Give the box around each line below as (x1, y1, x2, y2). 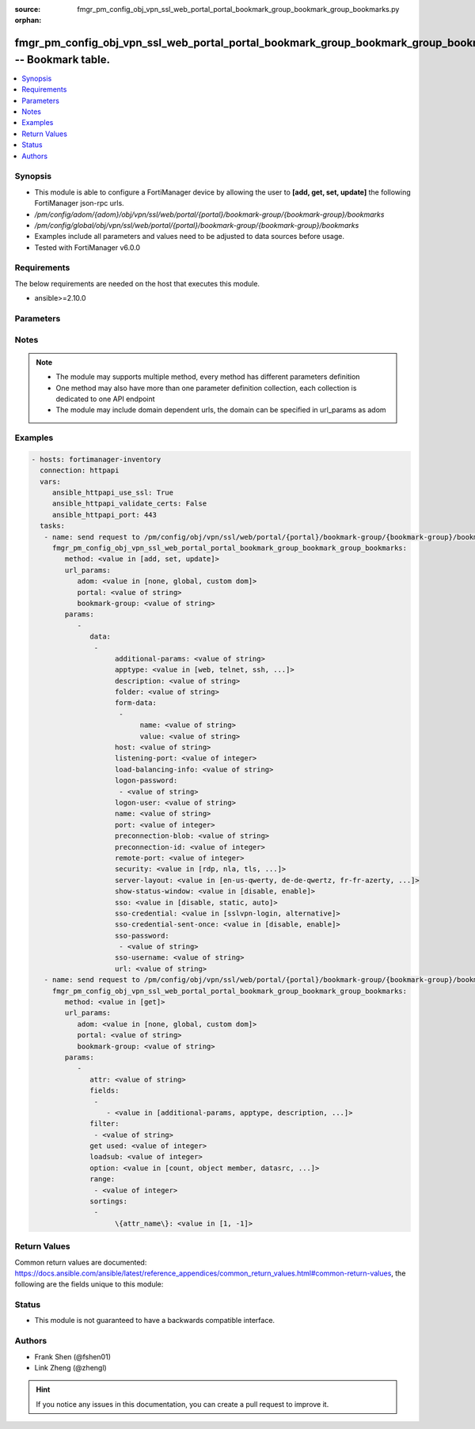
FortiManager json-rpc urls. (34, 199, 124, 208)
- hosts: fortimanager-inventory (31, 455, 161, 464)
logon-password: (115, 776, 178, 785)
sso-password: (115, 931, 169, 940)
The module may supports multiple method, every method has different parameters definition (55, 372, 360, 381)
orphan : (14, 16, 42, 25)
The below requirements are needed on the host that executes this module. (14, 279, 260, 288)
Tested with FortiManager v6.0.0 (34, 242, 141, 252)
